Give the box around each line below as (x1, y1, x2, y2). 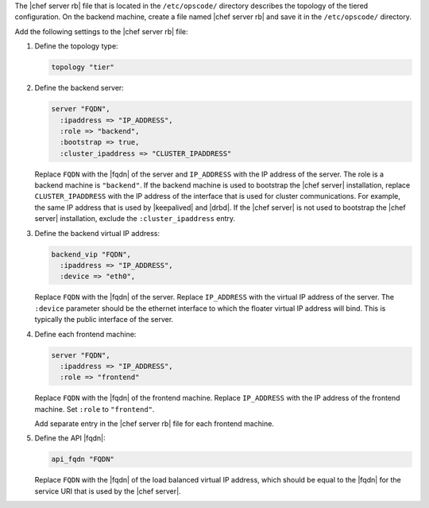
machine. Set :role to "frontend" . (34, 404, 155, 413)
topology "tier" (51, 63, 115, 72)
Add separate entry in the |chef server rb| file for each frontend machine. (34, 419, 274, 429)
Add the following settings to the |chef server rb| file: (14, 26, 188, 36)
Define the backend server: (34, 83, 125, 93)
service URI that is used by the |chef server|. (34, 486, 182, 496)
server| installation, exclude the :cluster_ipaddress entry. (34, 214, 236, 223)
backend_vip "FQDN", (51, 250, 131, 258)
